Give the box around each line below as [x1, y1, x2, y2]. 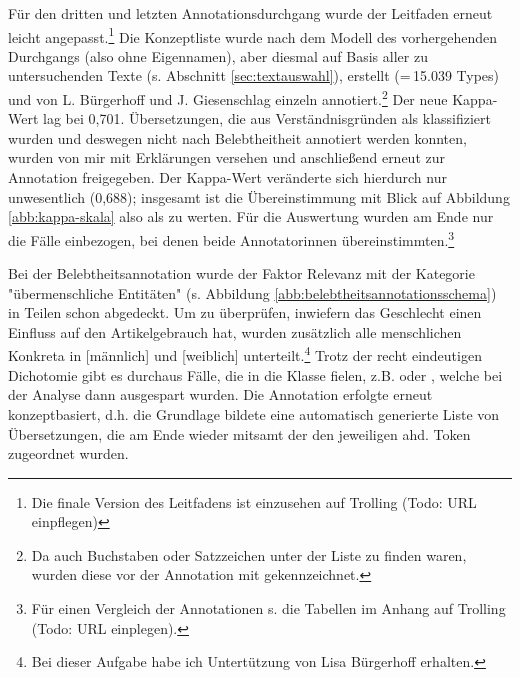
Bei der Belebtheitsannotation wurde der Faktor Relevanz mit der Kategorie [8, 263, 475, 284]
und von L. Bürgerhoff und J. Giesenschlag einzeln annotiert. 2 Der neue [8, 86, 448, 109]
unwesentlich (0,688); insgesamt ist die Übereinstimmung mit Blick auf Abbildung [8, 186, 510, 207]
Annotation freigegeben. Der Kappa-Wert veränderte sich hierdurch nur [8, 167, 447, 188]
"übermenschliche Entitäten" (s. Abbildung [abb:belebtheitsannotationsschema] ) [8, 282, 497, 303]
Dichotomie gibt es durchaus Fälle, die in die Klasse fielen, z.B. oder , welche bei [8, 364, 503, 385]
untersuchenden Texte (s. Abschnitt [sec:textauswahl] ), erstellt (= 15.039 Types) [8, 65, 500, 86]
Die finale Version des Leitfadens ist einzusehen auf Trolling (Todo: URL [31, 491, 477, 512]
